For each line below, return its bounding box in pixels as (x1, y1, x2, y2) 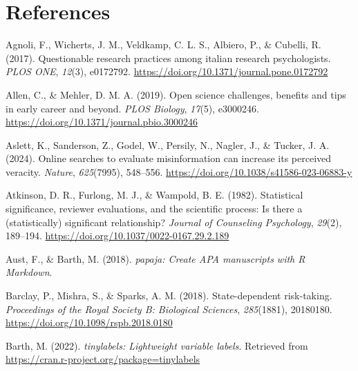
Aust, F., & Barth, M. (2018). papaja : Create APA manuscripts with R (6, 251, 305, 265)
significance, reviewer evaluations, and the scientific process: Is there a (6, 201, 303, 216)
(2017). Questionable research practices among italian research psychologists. (6, 50, 331, 65)
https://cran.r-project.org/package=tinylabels (6, 352, 200, 366)
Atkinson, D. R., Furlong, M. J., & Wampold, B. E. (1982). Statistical (6, 188, 303, 202)
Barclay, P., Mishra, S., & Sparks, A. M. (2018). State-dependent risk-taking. (6, 288, 332, 303)
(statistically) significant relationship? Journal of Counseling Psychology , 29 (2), (6, 214, 342, 229)
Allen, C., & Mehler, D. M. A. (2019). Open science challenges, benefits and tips (6, 87, 346, 101)
